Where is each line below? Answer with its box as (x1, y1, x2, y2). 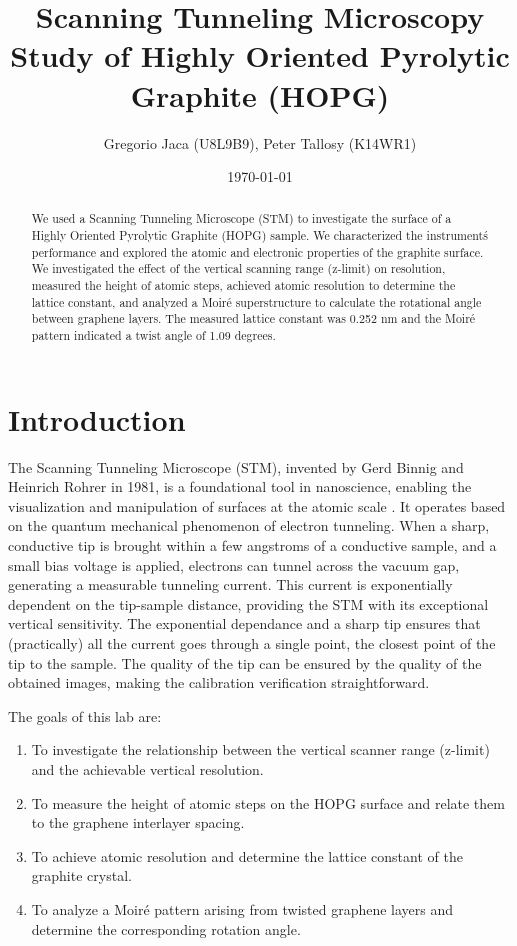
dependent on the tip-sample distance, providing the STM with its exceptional (8, 593, 489, 614)
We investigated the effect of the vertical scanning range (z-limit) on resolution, (31, 260, 446, 277)
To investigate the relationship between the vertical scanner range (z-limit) (31, 739, 490, 760)
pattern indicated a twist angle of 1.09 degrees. (31, 327, 276, 344)
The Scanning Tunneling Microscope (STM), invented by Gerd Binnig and (8, 456, 464, 477)
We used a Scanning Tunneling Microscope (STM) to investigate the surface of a (31, 210, 452, 227)
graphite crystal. (31, 865, 132, 886)
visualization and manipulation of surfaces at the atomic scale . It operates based (8, 495, 506, 516)
